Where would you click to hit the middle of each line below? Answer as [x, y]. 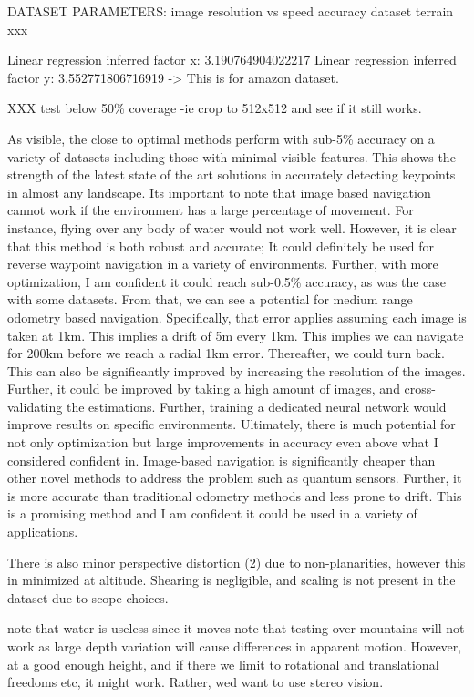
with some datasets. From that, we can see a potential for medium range [210, 299]
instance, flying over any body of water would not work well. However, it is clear [232, 227]
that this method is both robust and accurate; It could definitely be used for [221, 246]
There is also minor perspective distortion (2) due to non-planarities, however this [237, 562]
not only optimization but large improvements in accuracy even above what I [223, 442]
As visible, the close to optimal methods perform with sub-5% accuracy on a [221, 138]
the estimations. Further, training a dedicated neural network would [256, 406]
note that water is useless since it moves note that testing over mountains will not [236, 628]
